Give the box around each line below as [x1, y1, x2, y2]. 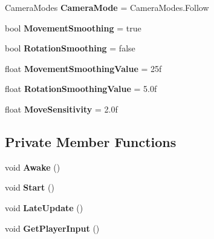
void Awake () [5, 160, 60, 173]
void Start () [5, 181, 54, 194]
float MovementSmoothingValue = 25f [5, 62, 162, 74]
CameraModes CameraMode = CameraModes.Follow [5, 1, 209, 13]
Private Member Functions [5, 132, 177, 151]
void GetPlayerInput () [5, 221, 100, 234]
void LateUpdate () [5, 201, 83, 214]
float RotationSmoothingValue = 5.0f [5, 82, 157, 95]
